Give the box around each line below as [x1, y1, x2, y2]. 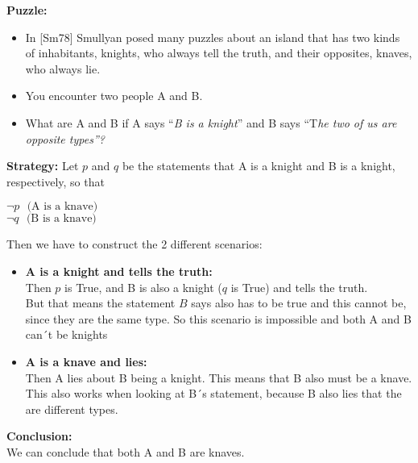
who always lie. [25, 60, 101, 77]
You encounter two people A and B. [25, 87, 203, 104]
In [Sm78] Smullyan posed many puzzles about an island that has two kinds [25, 28, 400, 45]
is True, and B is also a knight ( [64, 278, 222, 295]
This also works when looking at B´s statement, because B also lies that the [25, 385, 402, 402]
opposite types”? [25, 130, 105, 147]
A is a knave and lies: [25, 352, 147, 369]
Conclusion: [6, 428, 72, 444]
